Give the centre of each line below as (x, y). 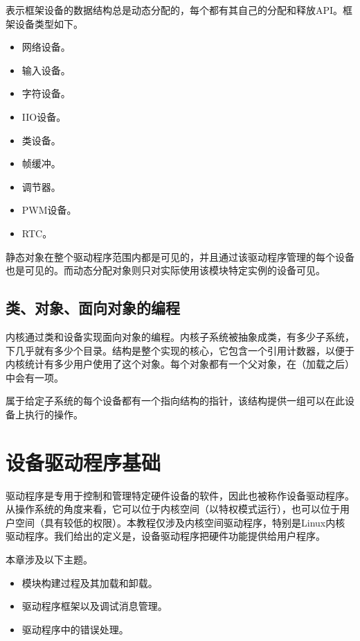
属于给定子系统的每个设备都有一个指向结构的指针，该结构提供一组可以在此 (175, 401)
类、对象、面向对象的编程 (93, 308)
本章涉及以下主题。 (49, 559)
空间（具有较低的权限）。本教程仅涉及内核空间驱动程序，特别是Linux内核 (180, 522)
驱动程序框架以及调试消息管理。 (94, 606)
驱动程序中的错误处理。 (75, 629)
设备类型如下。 (49, 23)
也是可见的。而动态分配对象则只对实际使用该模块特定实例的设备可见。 (165, 270)
